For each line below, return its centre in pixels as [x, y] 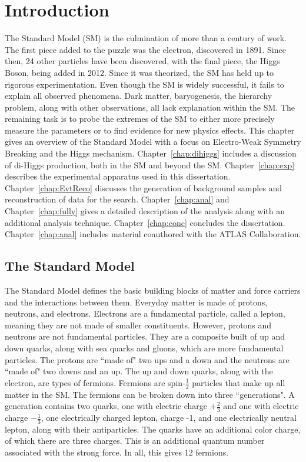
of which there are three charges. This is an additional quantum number [135, 441]
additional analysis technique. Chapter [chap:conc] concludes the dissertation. [145, 222]
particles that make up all [239, 382]
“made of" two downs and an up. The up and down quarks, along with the [139, 371]
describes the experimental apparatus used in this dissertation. [118, 176]
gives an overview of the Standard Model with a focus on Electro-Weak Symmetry [153, 142]
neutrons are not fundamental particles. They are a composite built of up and [145, 336]
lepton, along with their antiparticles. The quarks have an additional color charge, [153, 429]
